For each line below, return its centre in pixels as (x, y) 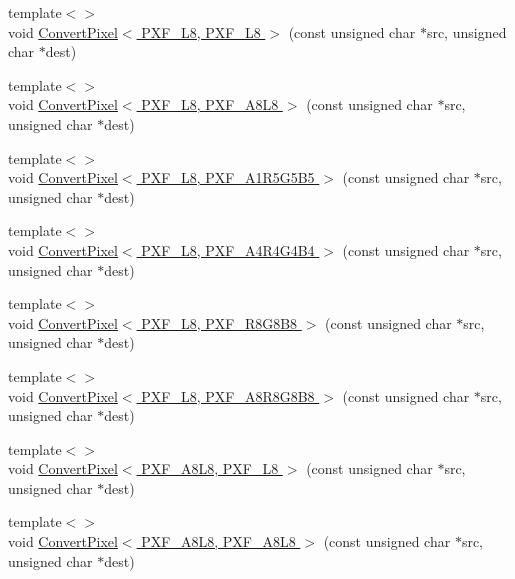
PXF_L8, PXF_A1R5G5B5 (228, 177)
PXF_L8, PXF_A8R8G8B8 (228, 395)
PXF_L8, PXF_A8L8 (210, 104)
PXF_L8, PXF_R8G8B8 (219, 322)
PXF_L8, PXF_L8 (201, 31)
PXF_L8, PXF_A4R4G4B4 (228, 249)
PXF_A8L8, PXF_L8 (210, 468)
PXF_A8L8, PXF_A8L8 (218, 541)
